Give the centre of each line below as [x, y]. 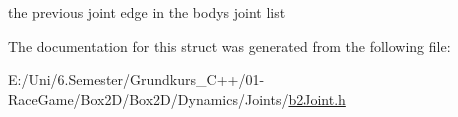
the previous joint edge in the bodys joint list [147, 12]
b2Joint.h [317, 98]
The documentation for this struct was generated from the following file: [229, 45]
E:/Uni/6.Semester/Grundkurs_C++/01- [136, 79]
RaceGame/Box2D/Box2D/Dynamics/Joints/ [148, 98]
